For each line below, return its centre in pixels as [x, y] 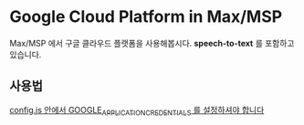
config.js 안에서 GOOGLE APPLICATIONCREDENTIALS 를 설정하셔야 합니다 [137, 111]
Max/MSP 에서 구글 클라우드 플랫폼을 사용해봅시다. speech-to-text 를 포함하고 [152, 43]
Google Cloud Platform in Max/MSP [146, 17]
